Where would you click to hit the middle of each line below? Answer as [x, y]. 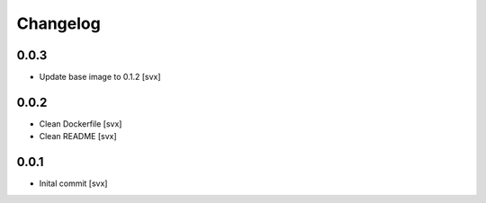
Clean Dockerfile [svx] [81, 124]
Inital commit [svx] [73, 183]
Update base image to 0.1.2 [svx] [100, 77]
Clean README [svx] [78, 137]
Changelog [58, 23]
